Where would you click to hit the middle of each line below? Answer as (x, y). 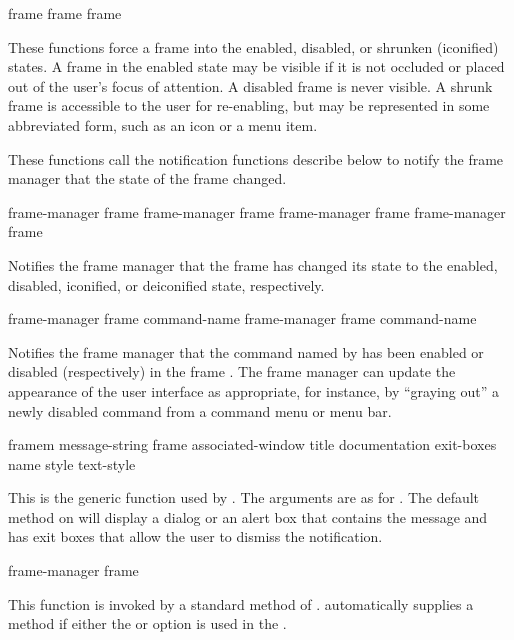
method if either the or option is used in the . (147, 623)
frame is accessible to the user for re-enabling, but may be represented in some (249, 105)
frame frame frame (65, 13)
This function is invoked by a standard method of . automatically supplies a (241, 603)
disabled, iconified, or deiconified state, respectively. (166, 284)
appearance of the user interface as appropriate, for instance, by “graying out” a (253, 390)
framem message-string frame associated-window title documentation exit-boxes (252, 444)
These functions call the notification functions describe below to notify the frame (256, 158)
